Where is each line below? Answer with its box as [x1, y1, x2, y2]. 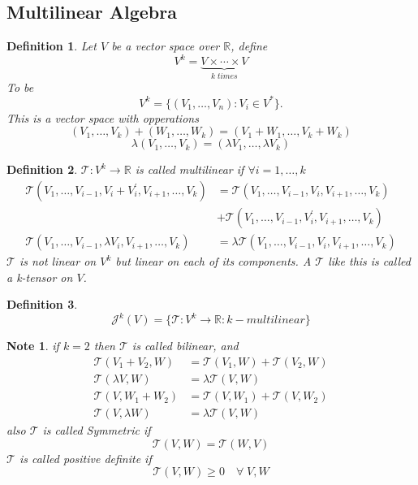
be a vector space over [111, 37, 220, 54]
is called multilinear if [135, 161, 244, 178]
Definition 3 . [6, 296, 78, 313]
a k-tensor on [6, 268, 73, 285]
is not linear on [19, 253, 97, 270]
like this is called [328, 253, 411, 270]
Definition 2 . [6, 161, 78, 178]
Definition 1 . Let [6, 37, 97, 54]
